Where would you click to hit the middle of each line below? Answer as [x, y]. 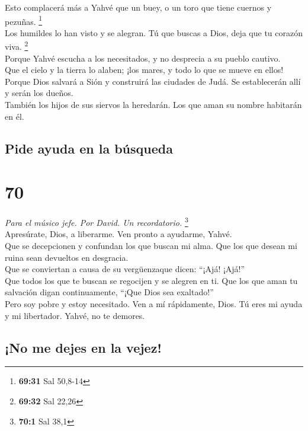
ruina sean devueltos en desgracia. [67, 257]
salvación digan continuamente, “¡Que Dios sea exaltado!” [109, 292]
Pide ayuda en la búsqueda [89, 148]
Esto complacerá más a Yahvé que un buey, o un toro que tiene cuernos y [138, 7]
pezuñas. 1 [24, 20]
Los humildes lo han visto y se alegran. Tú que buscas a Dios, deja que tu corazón [154, 32]
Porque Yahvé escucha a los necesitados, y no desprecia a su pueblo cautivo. [143, 58]
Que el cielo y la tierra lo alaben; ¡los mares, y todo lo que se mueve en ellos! [144, 70]
